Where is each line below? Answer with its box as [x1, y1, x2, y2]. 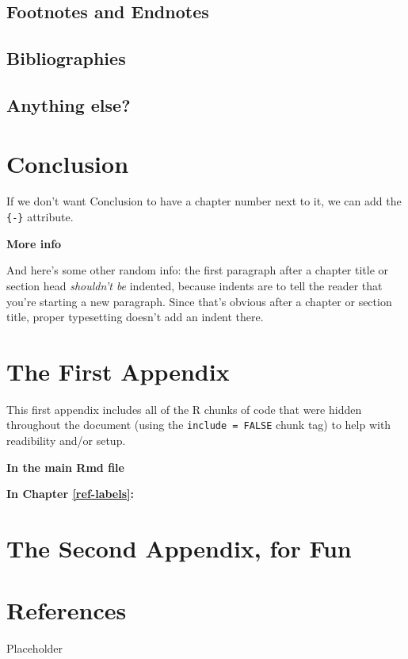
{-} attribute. [6, 209, 74, 225]
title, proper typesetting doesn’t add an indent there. [6, 308, 264, 325]
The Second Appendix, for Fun [6, 532, 352, 565]
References [6, 594, 127, 626]
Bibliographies [6, 46, 126, 71]
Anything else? [6, 92, 131, 117]
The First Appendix [6, 354, 230, 387]
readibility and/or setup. [6, 432, 126, 449]
